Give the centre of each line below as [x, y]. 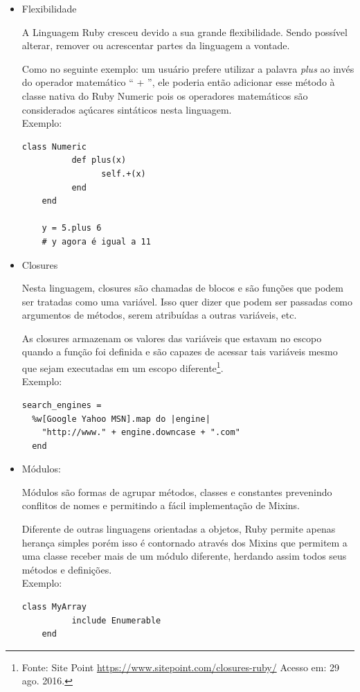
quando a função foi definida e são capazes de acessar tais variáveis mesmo [180, 352]
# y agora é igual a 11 [96, 241]
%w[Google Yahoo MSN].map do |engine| [121, 419]
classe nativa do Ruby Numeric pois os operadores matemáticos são [165, 95]
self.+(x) [124, 174]
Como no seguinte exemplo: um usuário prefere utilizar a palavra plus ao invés [188, 68]
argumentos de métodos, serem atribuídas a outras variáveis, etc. [159, 315]
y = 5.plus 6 [72, 228]
